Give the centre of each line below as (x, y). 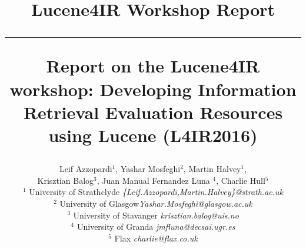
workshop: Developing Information (153, 89)
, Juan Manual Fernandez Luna (153, 180)
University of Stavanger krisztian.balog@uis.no (156, 215)
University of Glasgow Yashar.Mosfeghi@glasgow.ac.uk (156, 203)
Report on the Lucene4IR (153, 66)
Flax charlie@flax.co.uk (156, 238)
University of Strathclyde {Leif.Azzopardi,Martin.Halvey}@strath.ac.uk (156, 192)
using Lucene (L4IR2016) (153, 135)
